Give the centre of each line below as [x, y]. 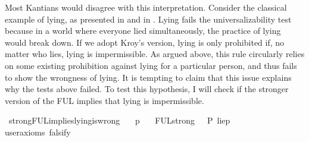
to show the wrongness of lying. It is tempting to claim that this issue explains [148, 77]
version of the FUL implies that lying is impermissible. [104, 100]
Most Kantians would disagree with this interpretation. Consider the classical [146, 7]
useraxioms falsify [38, 132]
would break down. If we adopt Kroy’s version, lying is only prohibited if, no [145, 42]
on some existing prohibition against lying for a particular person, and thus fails [151, 65]
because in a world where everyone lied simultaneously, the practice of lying [143, 31]
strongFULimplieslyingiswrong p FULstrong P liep [119, 120]
